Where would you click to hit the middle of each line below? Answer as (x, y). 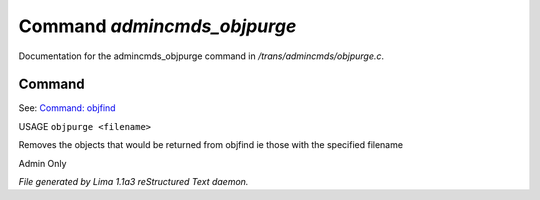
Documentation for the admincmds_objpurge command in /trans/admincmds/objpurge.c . (201, 56)
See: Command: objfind (67, 108)
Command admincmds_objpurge (157, 26)
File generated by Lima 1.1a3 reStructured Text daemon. (133, 182)
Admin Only (42, 163)
